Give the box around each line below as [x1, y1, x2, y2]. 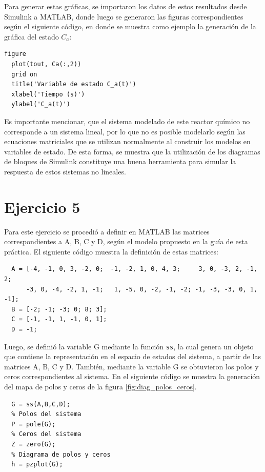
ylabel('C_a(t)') [11, 101, 70, 108]
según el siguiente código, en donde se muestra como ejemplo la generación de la [4, 21, 256, 32]
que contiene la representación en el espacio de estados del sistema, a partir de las [4, 351, 261, 362]
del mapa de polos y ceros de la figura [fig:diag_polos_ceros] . [4, 381, 197, 391]
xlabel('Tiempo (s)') [11, 90, 85, 98]
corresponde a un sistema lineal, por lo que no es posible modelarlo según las [4, 126, 246, 136]
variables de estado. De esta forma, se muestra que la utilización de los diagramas [4, 146, 260, 156]
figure [4, 50, 26, 58]
